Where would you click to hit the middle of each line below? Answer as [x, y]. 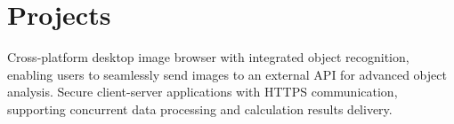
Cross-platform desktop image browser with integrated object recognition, [208, 57]
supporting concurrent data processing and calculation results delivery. [200, 108]
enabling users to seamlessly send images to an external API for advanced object [227, 74]
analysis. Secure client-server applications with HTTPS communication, [203, 92]
